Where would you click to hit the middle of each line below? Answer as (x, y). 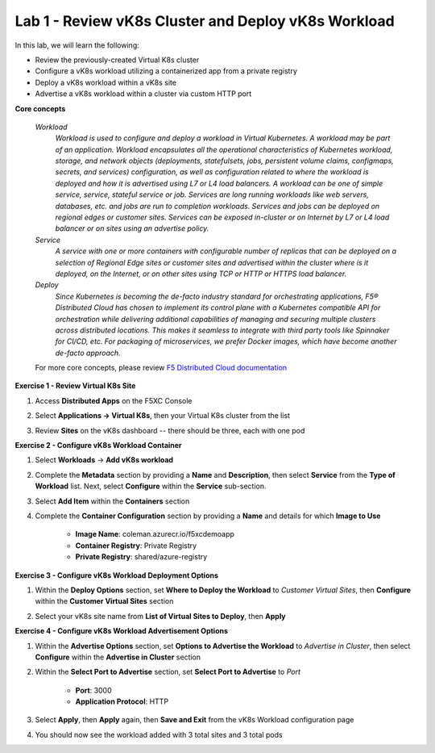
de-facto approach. (88, 353)
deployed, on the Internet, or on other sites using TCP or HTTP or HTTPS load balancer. (201, 274)
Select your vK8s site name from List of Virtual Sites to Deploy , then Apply (160, 616)
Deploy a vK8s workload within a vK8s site (106, 82)
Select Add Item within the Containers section (112, 501)
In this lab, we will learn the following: (77, 45)
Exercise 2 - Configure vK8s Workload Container (98, 446)
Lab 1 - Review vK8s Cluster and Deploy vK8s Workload (205, 21)
